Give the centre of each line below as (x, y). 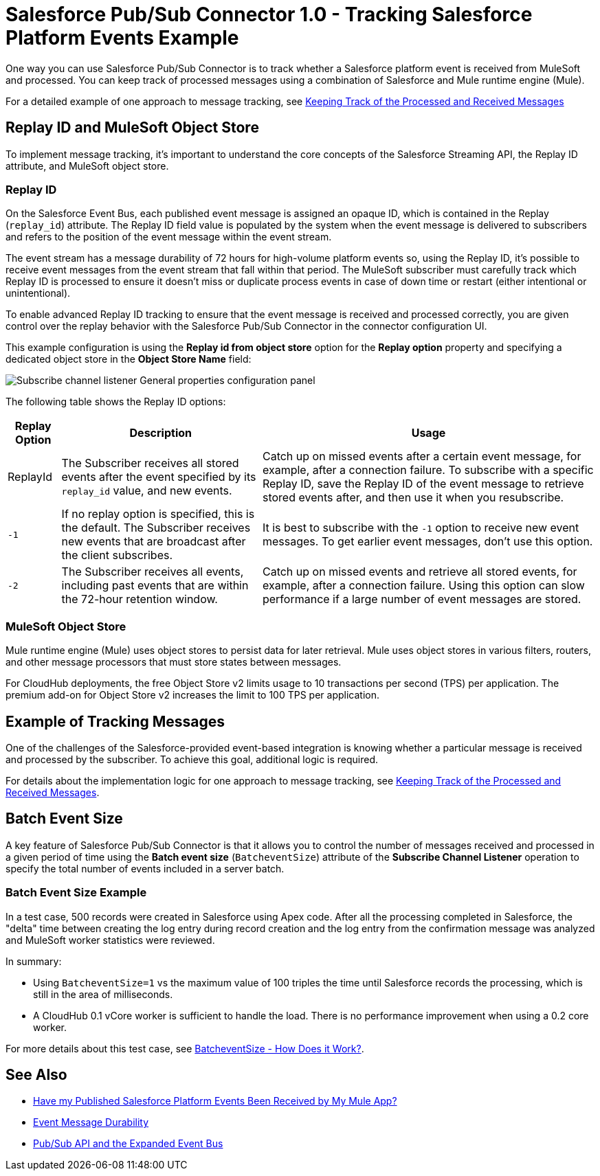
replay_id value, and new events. (147, 491)
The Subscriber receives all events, (153, 572)
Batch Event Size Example (76, 893)
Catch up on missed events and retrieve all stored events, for (420, 572)
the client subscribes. (117, 555)
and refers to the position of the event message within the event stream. (169, 237)
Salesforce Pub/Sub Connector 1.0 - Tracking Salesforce (269, 14)
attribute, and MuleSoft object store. (87, 166)
